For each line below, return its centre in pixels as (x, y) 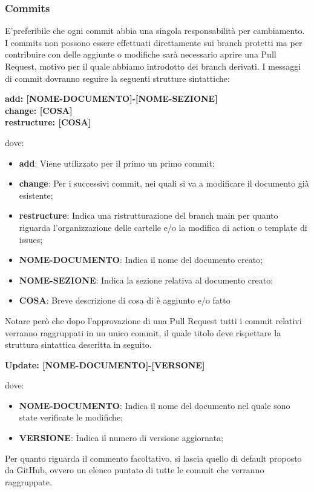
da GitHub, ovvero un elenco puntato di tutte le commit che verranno (135, 470)
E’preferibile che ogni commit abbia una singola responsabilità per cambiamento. (155, 31)
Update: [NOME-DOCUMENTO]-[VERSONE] (105, 364)
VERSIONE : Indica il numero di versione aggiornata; (121, 438)
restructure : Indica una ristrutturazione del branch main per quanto (149, 215)
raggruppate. (28, 481)
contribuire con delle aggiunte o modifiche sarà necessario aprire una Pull (141, 54)
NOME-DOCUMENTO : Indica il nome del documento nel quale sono (155, 405)
